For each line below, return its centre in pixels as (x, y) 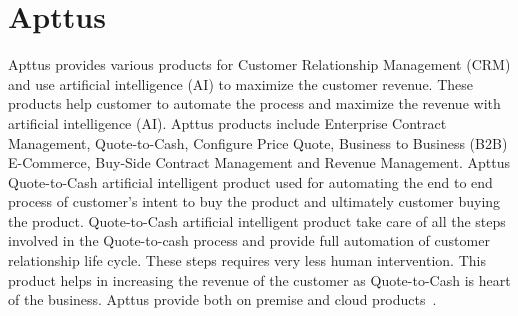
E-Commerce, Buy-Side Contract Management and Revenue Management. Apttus (259, 162)
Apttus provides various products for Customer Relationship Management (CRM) (259, 64)
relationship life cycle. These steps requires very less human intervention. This (247, 260)
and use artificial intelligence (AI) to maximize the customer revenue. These (241, 83)
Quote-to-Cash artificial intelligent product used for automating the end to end (250, 181)
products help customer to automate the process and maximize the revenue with (254, 103)
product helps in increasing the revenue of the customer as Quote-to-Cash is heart (259, 279)
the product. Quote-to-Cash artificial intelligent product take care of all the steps (257, 220)
